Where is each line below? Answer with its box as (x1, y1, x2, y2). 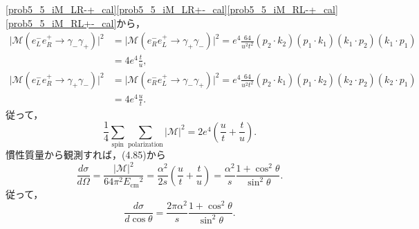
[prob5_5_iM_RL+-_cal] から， (6, 15, 145, 30)
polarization (128, 140, 163, 148)
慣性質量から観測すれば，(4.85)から (6, 147, 166, 161)
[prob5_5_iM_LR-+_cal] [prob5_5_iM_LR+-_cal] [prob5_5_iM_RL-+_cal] (6, 2, 338, 16)
